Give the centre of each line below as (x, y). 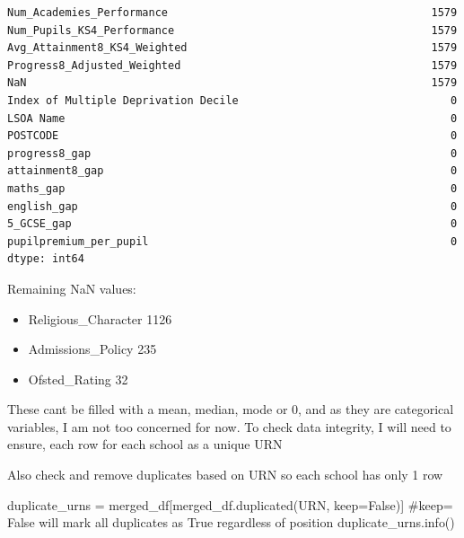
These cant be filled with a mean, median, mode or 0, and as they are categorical (231, 409)
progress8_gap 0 (232, 153)
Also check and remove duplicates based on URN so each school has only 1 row (225, 475)
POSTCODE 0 (232, 136)
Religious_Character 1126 (100, 318)
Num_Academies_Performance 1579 (232, 13)
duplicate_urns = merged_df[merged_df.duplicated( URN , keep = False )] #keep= (230, 504)
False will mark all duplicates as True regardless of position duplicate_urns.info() (231, 522)
